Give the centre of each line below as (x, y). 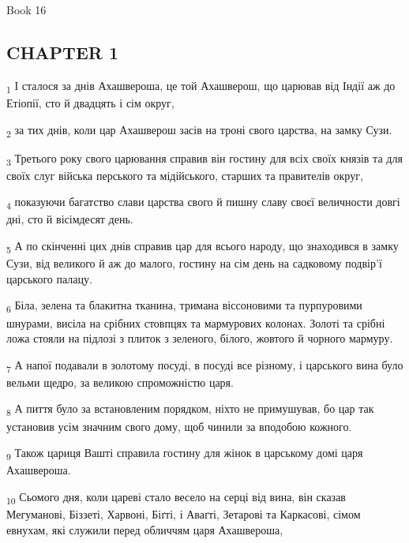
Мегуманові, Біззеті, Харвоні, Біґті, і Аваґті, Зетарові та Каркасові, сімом (184, 513)
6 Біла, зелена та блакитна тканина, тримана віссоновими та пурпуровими (184, 306)
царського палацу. (49, 278)
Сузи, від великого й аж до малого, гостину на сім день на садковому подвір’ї (194, 263)
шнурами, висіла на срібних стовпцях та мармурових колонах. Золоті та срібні (196, 322)
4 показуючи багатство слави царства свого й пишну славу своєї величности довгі (203, 203)
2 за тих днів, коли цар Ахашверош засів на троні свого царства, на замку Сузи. (199, 130)
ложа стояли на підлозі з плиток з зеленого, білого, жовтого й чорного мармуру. (200, 338)
